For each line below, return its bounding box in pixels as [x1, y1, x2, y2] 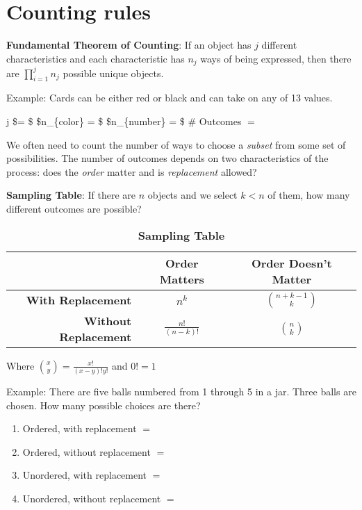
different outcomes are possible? [6, 201, 142, 216]
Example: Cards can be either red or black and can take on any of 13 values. [6, 90, 333, 105]
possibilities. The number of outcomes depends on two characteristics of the [6, 151, 329, 165]
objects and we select [147, 188, 238, 202]
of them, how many [268, 188, 350, 202]
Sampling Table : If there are [6, 188, 135, 202]
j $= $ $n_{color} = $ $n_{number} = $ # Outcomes [6, 114, 242, 129]
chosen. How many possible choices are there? [6, 397, 201, 412]
